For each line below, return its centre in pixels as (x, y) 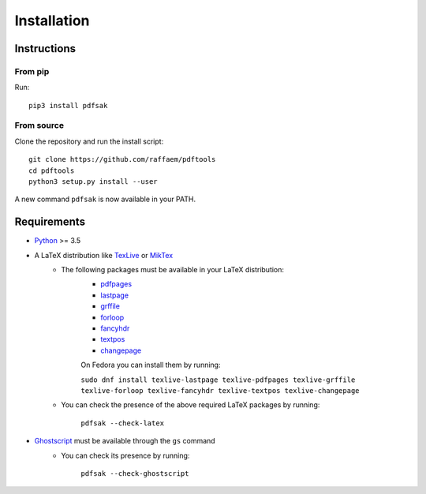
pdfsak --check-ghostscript (135, 473)
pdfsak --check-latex (123, 423)
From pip (32, 71)
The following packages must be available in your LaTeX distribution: (172, 270)
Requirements (50, 222)
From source (39, 125)
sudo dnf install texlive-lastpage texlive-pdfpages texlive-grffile (218, 380)
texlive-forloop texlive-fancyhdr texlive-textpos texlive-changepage (220, 391)
